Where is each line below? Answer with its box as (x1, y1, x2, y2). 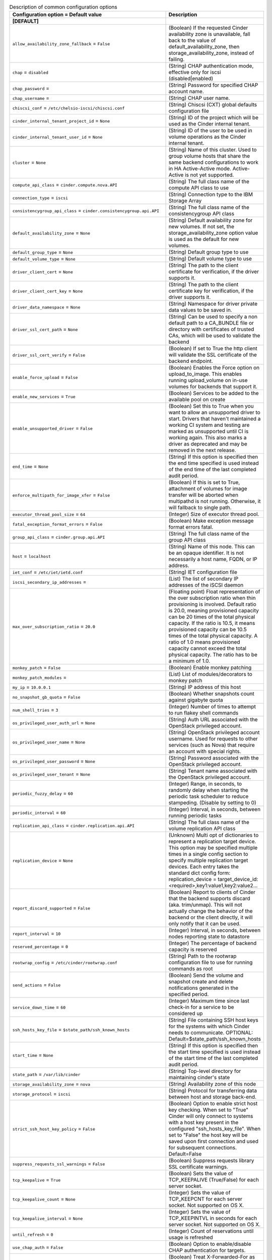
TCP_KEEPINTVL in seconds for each (168, 1215, 257, 1222)
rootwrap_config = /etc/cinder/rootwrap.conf (12, 959, 118, 966)
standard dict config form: (168, 869, 231, 876)
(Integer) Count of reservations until (168, 1228, 254, 1235)
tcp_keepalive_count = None (12, 1195, 76, 1203)
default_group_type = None (12, 248, 73, 256)
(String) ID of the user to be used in (168, 127, 252, 134)
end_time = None (12, 463, 49, 470)
